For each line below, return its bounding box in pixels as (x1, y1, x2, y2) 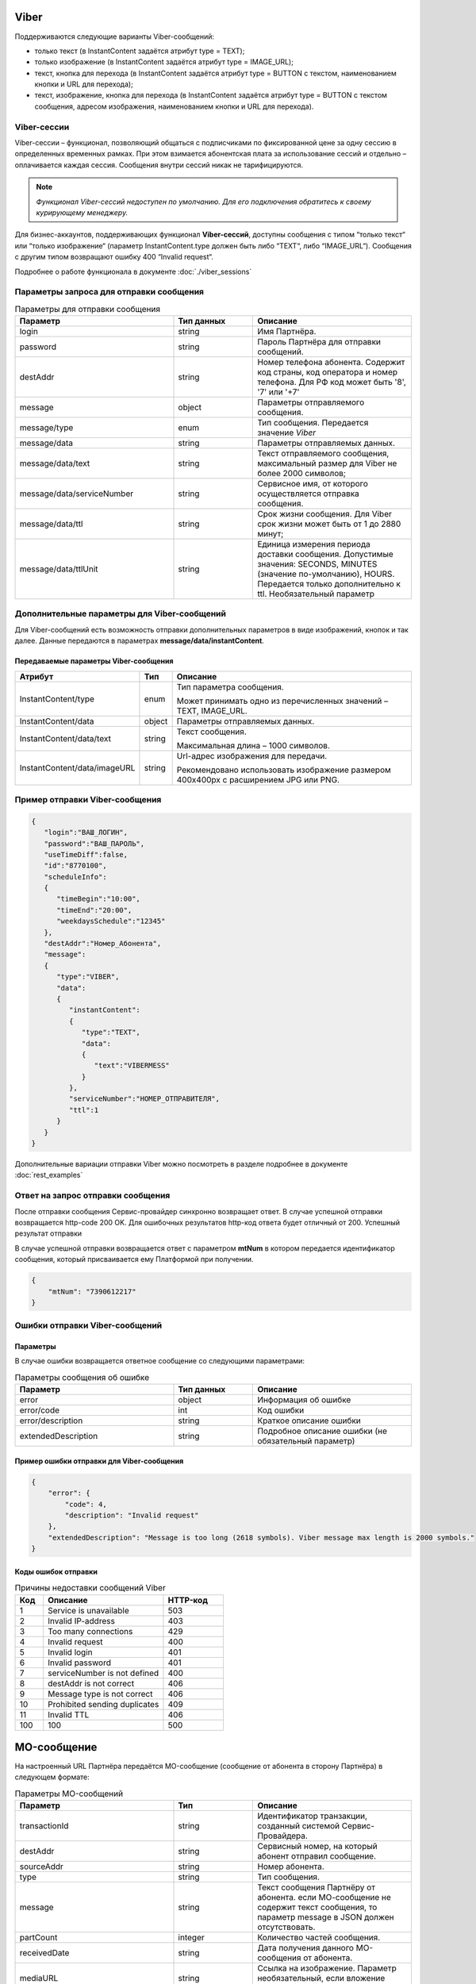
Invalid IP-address (48, 1615, 115, 1626)
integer (178, 1932, 205, 1944)
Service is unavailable (48, 1605, 130, 1616)
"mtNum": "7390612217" (48, 1286, 136, 1296)
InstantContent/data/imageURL (19, 762, 136, 773)
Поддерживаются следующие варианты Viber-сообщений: (14, 32, 214, 41)
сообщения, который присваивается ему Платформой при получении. (14, 1255, 254, 1264)
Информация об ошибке (257, 1394, 351, 1405)
